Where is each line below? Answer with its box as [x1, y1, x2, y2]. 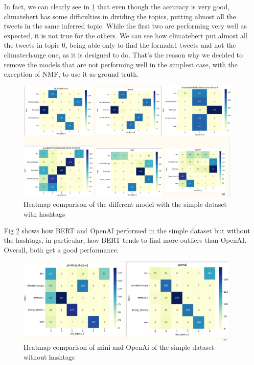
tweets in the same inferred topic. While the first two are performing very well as [4, 21, 247, 31]
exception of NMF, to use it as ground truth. [4, 69, 139, 79]
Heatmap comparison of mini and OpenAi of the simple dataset [23, 342, 214, 352]
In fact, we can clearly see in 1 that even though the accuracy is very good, [4, 1, 230, 11]
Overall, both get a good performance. [4, 244, 119, 254]
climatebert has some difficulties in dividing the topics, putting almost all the [4, 11, 236, 21]
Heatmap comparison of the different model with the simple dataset [23, 199, 227, 209]
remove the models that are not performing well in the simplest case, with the [4, 59, 238, 69]
